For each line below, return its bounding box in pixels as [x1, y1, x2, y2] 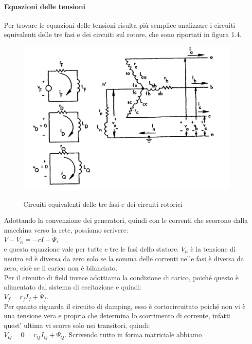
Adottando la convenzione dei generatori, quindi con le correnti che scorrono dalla [4, 215, 248, 225]
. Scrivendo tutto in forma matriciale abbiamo [64, 329, 202, 340]
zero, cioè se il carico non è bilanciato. [4, 263, 118, 273]
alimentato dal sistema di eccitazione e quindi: [4, 282, 142, 292]
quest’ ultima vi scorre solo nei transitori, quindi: [4, 320, 150, 330]
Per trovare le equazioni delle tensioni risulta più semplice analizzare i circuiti [4, 19, 235, 30]
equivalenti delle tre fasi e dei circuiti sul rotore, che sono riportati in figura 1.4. [4, 29, 242, 39]
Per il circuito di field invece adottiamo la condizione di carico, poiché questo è [4, 272, 239, 282]
